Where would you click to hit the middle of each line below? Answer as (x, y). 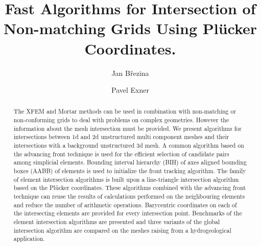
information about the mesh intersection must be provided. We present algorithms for (127, 128)
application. (29, 239)
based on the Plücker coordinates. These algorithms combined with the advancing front (130, 188)
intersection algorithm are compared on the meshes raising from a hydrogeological (122, 230)
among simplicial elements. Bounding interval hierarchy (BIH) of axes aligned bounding (130, 162)
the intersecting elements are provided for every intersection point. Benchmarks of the (128, 213)
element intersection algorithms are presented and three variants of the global (117, 222)
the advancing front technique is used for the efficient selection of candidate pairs (121, 154)
